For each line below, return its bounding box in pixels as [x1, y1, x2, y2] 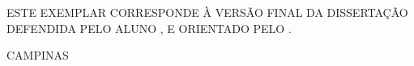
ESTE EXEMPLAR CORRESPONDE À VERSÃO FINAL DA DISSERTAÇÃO [6, 4, 408, 20]
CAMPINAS [6, 47, 69, 64]
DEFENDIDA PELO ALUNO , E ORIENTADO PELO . [6, 19, 292, 36]
